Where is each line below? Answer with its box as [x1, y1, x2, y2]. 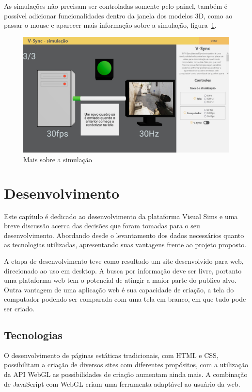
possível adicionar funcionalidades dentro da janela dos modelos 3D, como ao [4, 10, 233, 20]
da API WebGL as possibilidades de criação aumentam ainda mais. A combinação [4, 369, 248, 379]
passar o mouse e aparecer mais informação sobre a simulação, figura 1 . [4, 20, 217, 30]
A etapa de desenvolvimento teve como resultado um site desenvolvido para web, [4, 256, 244, 266]
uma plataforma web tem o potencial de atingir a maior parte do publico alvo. [4, 275, 236, 285]
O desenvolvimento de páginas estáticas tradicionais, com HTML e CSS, [4, 350, 219, 360]
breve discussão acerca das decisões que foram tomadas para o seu [4, 221, 200, 231]
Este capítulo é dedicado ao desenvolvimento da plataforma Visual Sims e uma [4, 211, 238, 221]
